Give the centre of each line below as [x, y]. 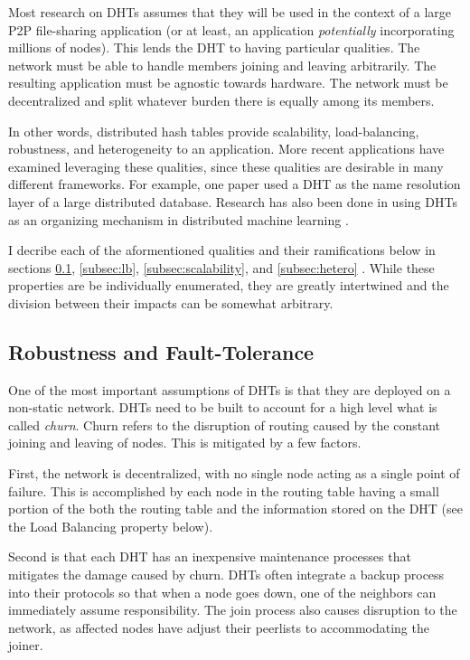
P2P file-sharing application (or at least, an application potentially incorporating [231, 29]
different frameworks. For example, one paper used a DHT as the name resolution [235, 184]
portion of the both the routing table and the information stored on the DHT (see [235, 509]
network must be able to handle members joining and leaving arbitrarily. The [222, 65]
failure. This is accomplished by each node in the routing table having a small [224, 490]
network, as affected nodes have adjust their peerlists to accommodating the [219, 627]
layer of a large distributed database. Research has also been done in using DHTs [233, 201]
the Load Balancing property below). [111, 526]
